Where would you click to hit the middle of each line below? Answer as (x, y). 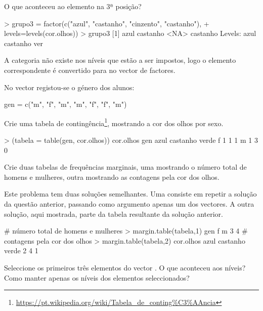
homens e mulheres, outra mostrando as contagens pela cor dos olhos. (112, 177)
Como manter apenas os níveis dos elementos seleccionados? (97, 277)
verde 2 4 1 (21, 250)
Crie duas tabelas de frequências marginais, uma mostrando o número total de (125, 167)
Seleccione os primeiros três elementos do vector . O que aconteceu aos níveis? (125, 267)
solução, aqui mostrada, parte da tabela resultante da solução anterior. (114, 213)
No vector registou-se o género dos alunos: (69, 87)
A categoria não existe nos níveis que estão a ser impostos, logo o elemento (120, 60)
